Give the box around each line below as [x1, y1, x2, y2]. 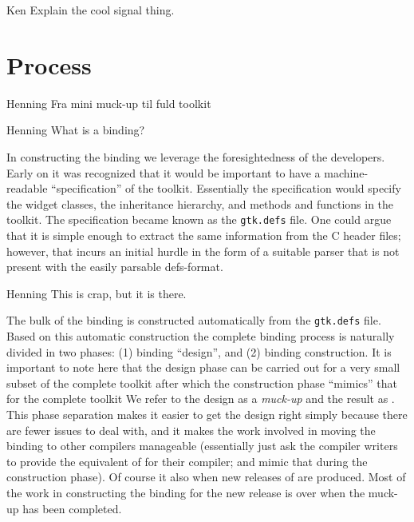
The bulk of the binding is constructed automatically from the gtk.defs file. [6, 312, 381, 329]
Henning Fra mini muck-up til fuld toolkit [6, 94, 211, 111]
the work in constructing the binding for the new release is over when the [6, 484, 365, 500]
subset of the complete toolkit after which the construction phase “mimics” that [6, 374, 398, 391]
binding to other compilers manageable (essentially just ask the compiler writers [6, 437, 398, 454]
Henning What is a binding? [6, 122, 145, 138]
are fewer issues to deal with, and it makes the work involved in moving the [6, 421, 376, 438]
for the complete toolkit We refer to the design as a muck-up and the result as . [6, 390, 395, 407]
